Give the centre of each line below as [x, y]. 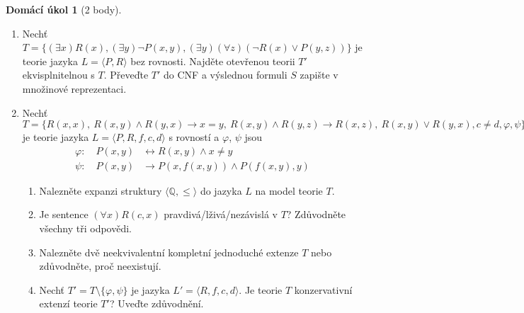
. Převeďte [126, 75]
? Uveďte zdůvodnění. [156, 303]
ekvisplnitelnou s [58, 75]
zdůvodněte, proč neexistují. [100, 266]
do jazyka [221, 190]
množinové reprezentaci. [74, 88]
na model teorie [289, 190]
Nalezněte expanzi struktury [101, 190]
